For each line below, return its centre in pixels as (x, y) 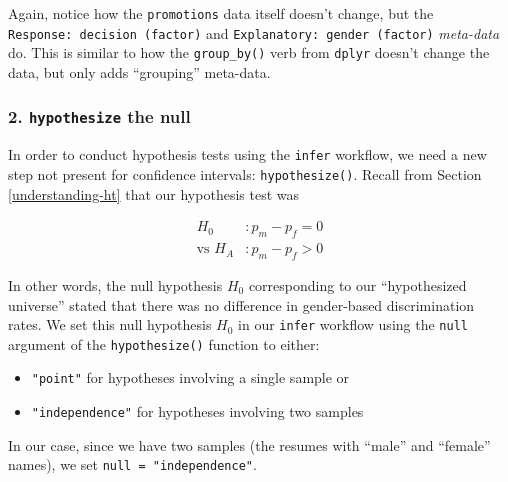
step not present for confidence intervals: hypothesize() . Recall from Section (245, 174)
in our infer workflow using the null (353, 324)
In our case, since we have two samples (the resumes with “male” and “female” (249, 444)
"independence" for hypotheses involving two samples (197, 411)
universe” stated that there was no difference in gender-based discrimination (241, 304)
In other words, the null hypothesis (115, 284)
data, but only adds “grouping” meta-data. (139, 71)
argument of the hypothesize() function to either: (164, 343)
